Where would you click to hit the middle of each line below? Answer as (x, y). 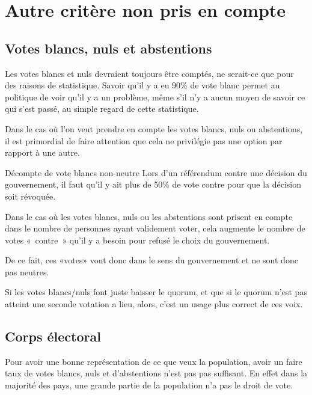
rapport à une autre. (42, 152)
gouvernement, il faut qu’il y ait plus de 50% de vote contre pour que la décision (153, 184)
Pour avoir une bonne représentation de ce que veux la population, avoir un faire (154, 361)
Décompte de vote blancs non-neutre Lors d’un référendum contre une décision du (156, 172)
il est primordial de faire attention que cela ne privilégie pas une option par (144, 140)
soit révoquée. (30, 196)
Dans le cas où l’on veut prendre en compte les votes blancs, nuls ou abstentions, (154, 128)
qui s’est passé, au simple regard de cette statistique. (102, 109)
